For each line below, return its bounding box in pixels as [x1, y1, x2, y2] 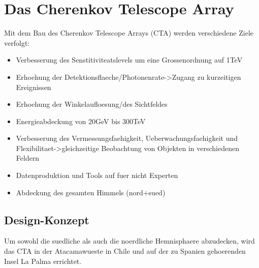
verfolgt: [4, 37, 30, 48]
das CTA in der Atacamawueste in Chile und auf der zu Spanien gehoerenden [4, 246, 246, 256]
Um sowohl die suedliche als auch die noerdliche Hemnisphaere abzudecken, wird [4, 235, 255, 246]
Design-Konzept [4, 212, 89, 227]
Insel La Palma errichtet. [4, 255, 82, 266]
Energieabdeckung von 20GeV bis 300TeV [16, 115, 146, 126]
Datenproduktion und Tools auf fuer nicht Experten [16, 170, 178, 181]
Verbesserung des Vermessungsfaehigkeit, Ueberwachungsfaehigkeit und [16, 133, 238, 143]
